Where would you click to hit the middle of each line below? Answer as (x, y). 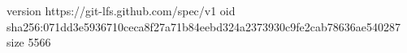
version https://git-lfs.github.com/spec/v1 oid (121, 10)
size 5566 (29, 42)
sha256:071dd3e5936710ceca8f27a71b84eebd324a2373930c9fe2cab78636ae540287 (204, 26)
